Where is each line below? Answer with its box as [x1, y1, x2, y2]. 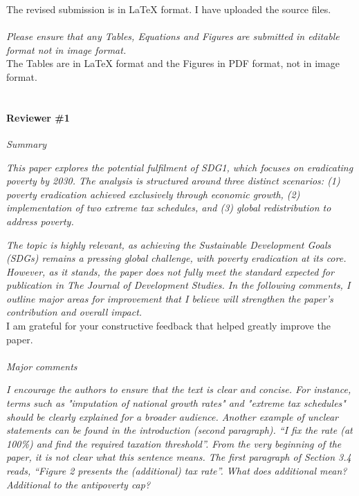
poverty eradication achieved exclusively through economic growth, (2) [6, 187, 300, 201]
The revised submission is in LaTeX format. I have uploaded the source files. [6, 2, 331, 16]
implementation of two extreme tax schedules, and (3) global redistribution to [6, 200, 331, 215]
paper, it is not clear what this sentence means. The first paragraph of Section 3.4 [6, 450, 351, 464]
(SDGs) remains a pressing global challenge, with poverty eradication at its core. [6, 251, 347, 265]
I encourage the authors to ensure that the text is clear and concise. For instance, [6, 382, 351, 397]
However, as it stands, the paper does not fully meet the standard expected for [6, 264, 334, 278]
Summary [6, 136, 47, 151]
